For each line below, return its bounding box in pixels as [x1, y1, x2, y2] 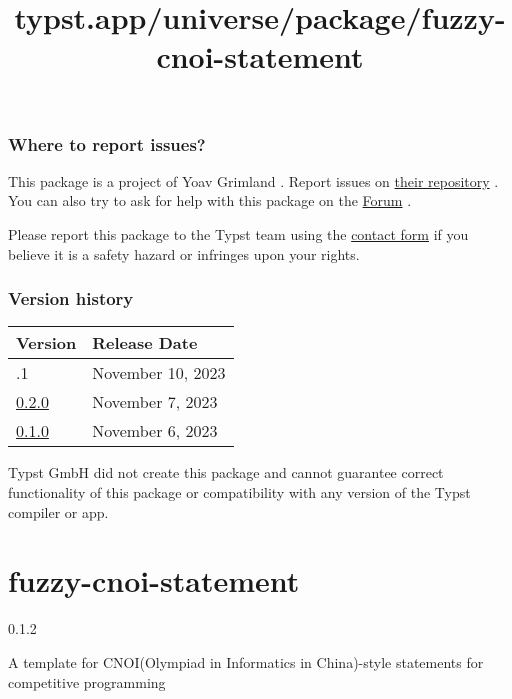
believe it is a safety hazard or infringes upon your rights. [8, 243, 360, 264]
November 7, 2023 [92, 390, 218, 414]
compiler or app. [8, 501, 109, 522]
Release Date [92, 331, 198, 355]
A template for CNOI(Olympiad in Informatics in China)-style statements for [8, 651, 484, 672]
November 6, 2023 [92, 419, 218, 443]
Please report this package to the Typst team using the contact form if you [8, 224, 469, 245]
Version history [8, 286, 134, 311]
